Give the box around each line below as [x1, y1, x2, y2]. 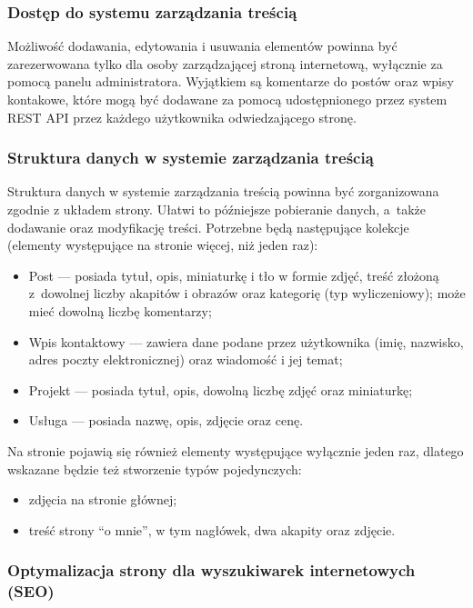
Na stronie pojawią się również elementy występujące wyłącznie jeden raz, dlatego [7, 441, 464, 460]
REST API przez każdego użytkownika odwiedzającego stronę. [7, 107, 357, 126]
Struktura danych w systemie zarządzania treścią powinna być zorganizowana [7, 182, 439, 201]
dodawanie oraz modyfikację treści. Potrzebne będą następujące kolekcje [7, 217, 409, 236]
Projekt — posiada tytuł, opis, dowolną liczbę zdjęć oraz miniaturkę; [28, 380, 413, 399]
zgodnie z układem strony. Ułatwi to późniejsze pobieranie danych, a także [7, 200, 426, 218]
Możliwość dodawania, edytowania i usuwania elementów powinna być [7, 36, 398, 55]
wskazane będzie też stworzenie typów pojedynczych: [7, 459, 302, 478]
